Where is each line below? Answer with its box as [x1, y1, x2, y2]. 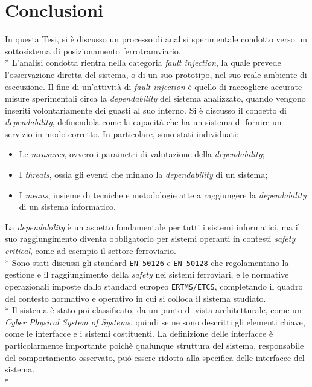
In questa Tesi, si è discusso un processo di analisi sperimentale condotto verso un [5, 33, 308, 45]
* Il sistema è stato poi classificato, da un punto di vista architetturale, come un [5, 304, 302, 316]
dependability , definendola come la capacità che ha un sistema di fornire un [5, 115, 282, 128]
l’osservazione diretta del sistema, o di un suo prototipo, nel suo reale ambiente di [5, 68, 307, 80]
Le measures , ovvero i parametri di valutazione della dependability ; [19, 148, 265, 160]
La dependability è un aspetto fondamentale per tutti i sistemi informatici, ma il [5, 220, 301, 233]
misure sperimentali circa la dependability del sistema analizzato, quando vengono [5, 92, 306, 105]
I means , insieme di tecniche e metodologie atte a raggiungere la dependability [19, 188, 307, 201]
